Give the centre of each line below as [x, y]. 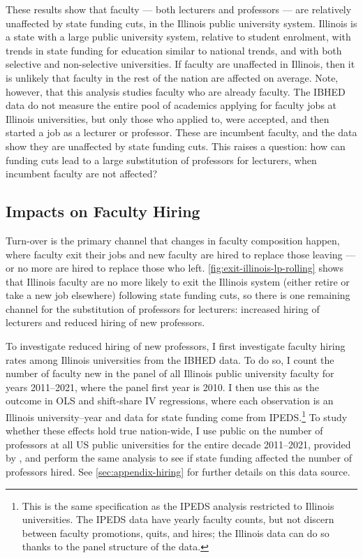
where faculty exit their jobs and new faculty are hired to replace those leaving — [181, 254]
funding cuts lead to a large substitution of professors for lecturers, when [161, 160]
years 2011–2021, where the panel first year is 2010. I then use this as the [162, 387]
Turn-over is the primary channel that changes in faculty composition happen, [173, 240]
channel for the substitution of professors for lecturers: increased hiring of [163, 308]
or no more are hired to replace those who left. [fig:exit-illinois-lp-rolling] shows [175, 268]
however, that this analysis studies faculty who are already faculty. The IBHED [176, 91]
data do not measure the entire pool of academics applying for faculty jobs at [171, 105]
